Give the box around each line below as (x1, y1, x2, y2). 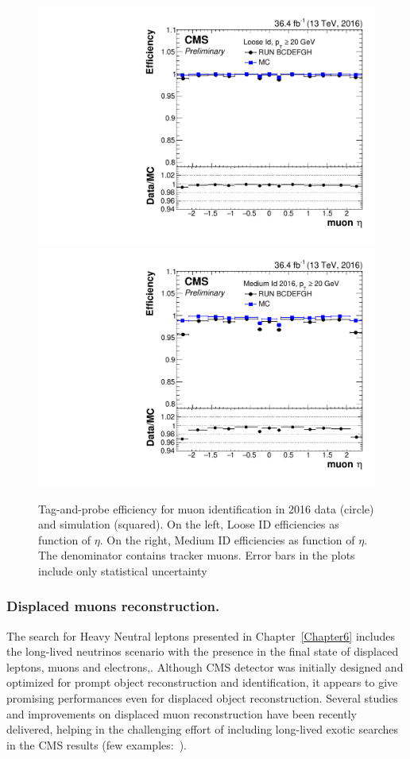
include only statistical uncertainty (38, 562, 207, 579)
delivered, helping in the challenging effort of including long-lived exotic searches (6, 721, 399, 738)
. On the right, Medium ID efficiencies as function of (99, 531, 355, 548)
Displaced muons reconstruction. (6, 596, 220, 616)
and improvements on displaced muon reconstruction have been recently (6, 705, 357, 722)
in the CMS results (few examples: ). (6, 736, 187, 753)
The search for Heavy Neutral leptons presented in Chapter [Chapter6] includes (6, 627, 396, 644)
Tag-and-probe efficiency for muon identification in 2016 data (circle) (38, 500, 374, 517)
